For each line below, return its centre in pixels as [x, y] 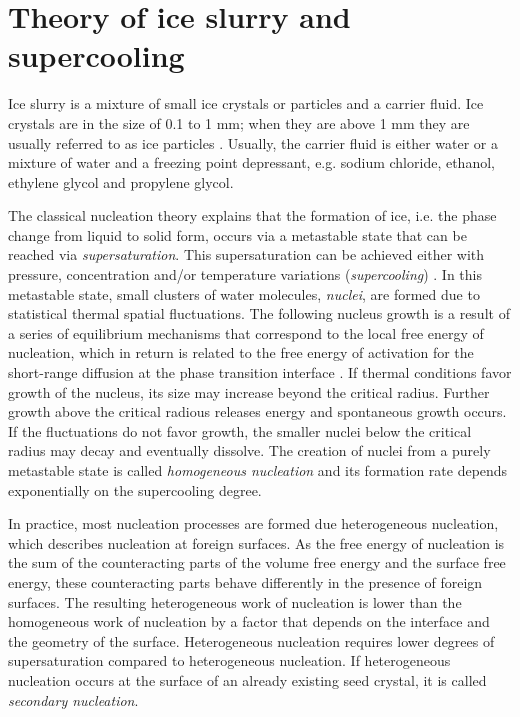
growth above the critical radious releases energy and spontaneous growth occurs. [257, 411]
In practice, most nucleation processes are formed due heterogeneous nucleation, [253, 523]
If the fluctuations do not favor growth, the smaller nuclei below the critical [240, 430]
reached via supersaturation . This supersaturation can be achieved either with [246, 254]
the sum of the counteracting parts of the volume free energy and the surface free [257, 562]
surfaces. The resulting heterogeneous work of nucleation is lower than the [235, 601]
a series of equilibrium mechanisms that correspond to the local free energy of [246, 332]
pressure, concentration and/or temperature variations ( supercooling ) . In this [245, 274]
